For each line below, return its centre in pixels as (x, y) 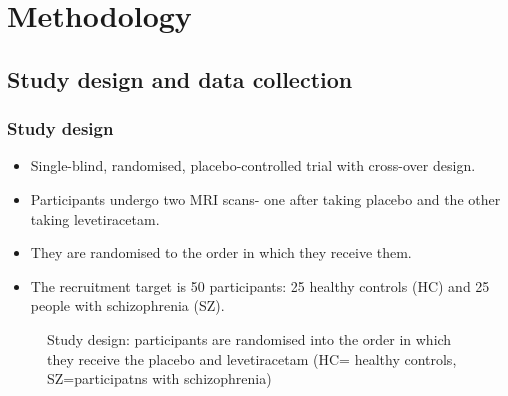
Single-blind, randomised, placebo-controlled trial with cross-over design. (253, 165)
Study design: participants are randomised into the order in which (249, 338)
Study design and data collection (180, 78)
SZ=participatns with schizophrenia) (159, 378)
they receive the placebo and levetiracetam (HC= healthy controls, (252, 358)
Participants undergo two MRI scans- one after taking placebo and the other (265, 198)
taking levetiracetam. (95, 218)
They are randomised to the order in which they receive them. (221, 252)
